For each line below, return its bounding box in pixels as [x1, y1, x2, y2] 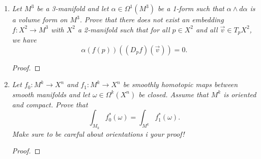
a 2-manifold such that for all [77, 24, 170, 34]
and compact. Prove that [12, 99, 88, 109]
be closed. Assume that [138, 89, 209, 99]
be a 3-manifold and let [37, 3, 109, 13]
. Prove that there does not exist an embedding [79, 14, 224, 24]
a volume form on [12, 14, 68, 24]
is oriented [223, 89, 256, 99]
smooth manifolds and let [12, 89, 90, 99]
